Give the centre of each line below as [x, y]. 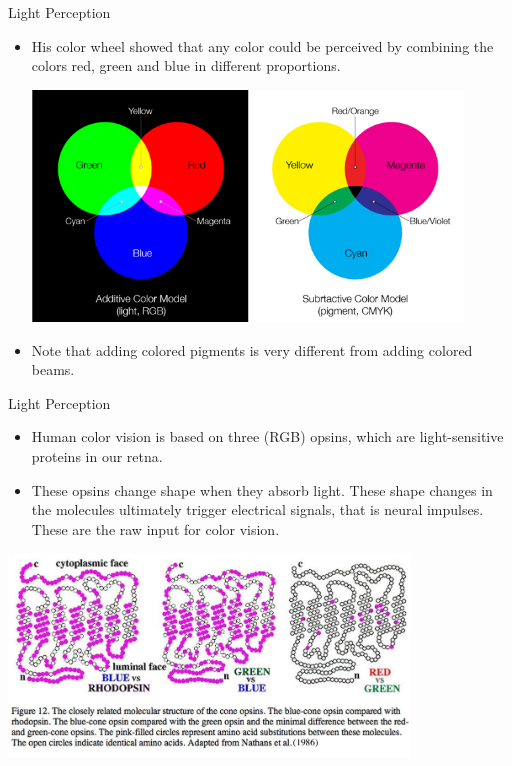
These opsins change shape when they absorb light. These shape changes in [262, 489]
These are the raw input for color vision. [155, 528]
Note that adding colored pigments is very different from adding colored [252, 349]
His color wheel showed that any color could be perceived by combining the [262, 45]
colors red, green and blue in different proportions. [186, 65]
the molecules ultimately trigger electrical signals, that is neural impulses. [257, 509]
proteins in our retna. [97, 456]
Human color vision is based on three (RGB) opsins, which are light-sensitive [267, 436]
